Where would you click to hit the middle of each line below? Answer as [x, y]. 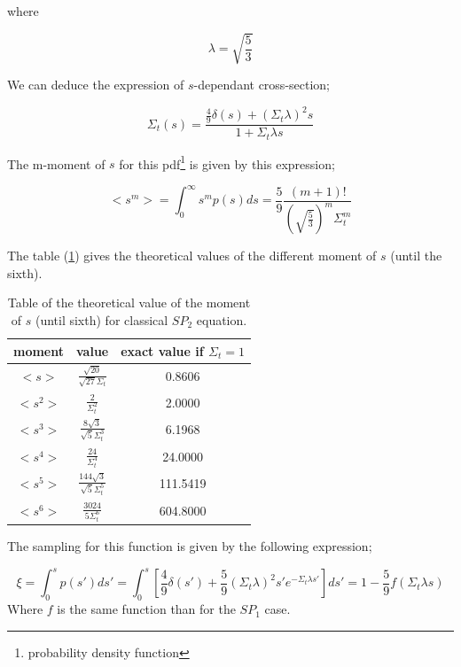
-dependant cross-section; [262, 85]
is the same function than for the [146, 609]
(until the [416, 256]
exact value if [162, 350]
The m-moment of [56, 163]
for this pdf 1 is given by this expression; [227, 162]
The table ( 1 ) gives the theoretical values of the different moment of [192, 256]
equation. [222, 320]
